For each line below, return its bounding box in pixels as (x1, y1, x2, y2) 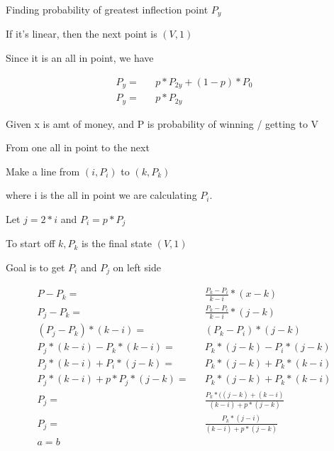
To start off (6, 236, 55, 251)
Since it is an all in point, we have (6, 50, 154, 65)
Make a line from (6, 163, 80, 178)
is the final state (82, 236, 152, 251)
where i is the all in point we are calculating (6, 188, 197, 202)
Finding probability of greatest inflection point (6, 2, 208, 16)
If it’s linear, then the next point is (6, 26, 157, 41)
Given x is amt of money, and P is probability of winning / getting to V (6, 116, 319, 131)
